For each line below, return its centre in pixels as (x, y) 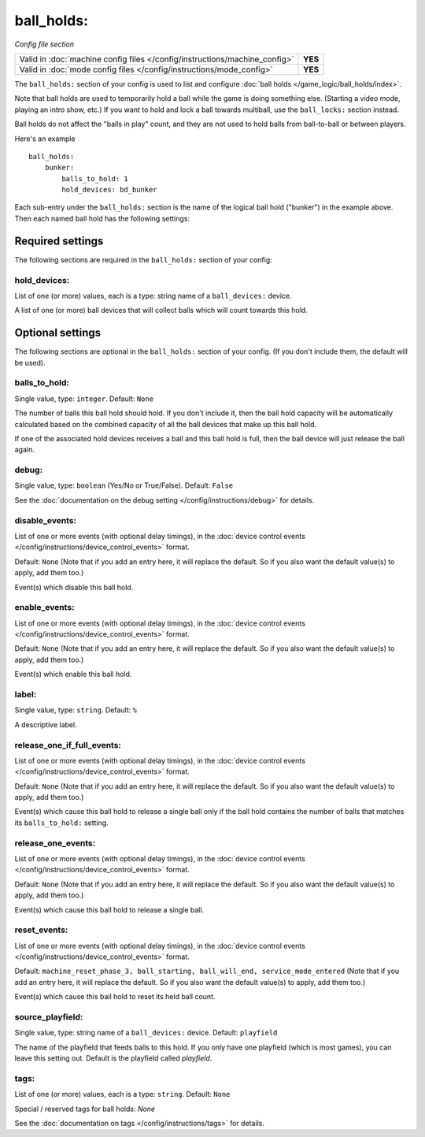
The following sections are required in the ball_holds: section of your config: (143, 259)
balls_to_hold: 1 (95, 178)
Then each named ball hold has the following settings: (102, 218)
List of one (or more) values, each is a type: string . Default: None (122, 1094)
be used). (30, 362)
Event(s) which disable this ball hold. (74, 587)
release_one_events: (55, 843)
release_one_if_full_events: (68, 745)
